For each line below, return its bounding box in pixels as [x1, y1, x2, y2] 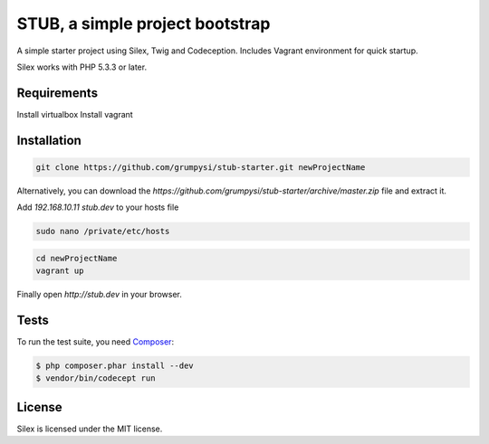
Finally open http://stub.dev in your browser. [16, 289, 183, 300]
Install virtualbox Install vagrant [16, 109, 133, 119]
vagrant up [35, 266, 84, 276]
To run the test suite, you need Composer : [16, 336, 175, 347]
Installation [16, 132, 81, 148]
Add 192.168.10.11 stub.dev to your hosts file [16, 202, 179, 213]
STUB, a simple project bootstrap [16, 14, 271, 33]
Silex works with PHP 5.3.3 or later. [16, 61, 148, 72]
